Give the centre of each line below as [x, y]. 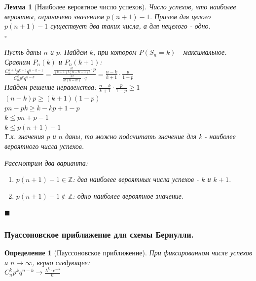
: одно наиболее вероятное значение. [128, 195]
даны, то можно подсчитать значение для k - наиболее [150, 136]
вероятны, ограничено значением [54, 16]
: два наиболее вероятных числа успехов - [136, 179]
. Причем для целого [180, 16]
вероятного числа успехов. [44, 146]
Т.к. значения [24, 136]
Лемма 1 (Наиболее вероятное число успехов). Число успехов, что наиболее [120, 6]
